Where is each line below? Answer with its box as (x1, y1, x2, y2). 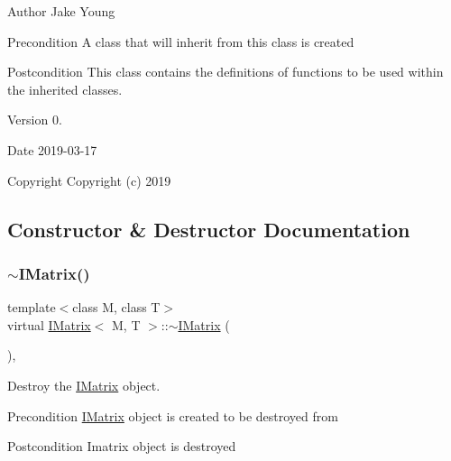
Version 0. (7, 110, 62, 129)
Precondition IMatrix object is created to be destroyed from (7, 406, 338, 425)
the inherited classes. (7, 79, 123, 98)
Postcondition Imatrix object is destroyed (7, 437, 236, 456)
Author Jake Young (7, 2, 115, 20)
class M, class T (72, 298, 161, 317)
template (7, 298, 56, 317)
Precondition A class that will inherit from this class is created (7, 32, 354, 51)
